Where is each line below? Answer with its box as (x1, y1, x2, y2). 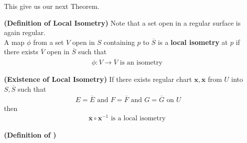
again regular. (4, 27, 46, 37)
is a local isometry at (158, 36, 228, 47)
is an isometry (120, 59, 163, 67)
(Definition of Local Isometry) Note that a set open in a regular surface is (4, 17, 241, 28)
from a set (33, 36, 64, 47)
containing (104, 36, 135, 47)
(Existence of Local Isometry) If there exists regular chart (4, 74, 192, 84)
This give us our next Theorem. (4, 1, 100, 11)
